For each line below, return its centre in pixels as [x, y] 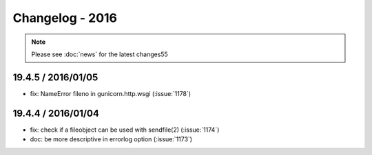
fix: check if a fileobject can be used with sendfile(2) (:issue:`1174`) [125, 130]
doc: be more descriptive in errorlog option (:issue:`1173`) [111, 139]
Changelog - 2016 [65, 18]
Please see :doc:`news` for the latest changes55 [100, 54]
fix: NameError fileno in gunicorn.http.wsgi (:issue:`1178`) [111, 93]
